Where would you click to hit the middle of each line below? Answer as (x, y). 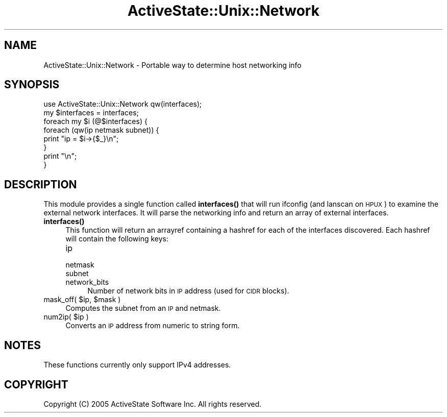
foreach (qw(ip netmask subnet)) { (101, 130)
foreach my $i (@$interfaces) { (95, 121)
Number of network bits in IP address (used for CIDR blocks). (188, 291)
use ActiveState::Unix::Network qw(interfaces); (123, 104)
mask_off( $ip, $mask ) (82, 300)
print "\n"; (60, 156)
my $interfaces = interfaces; (91, 113)
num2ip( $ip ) (66, 317)
